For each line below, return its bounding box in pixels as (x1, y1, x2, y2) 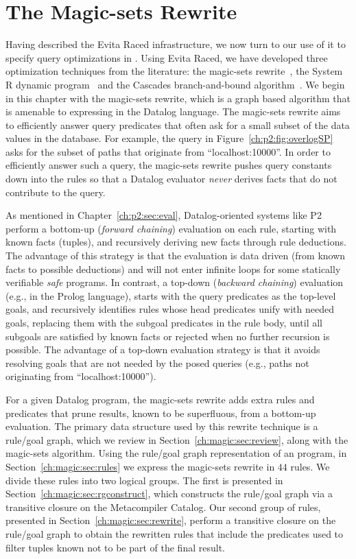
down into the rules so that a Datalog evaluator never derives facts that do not (5, 171, 337, 186)
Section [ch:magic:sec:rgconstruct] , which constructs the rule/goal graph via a (5, 486, 333, 501)
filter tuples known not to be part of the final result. (5, 540, 225, 554)
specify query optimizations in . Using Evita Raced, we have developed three (5, 50, 328, 64)
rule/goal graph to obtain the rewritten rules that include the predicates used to (5, 526, 344, 540)
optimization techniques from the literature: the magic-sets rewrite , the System (5, 64, 343, 78)
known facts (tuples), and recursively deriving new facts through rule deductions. (5, 235, 346, 249)
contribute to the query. (5, 185, 106, 199)
